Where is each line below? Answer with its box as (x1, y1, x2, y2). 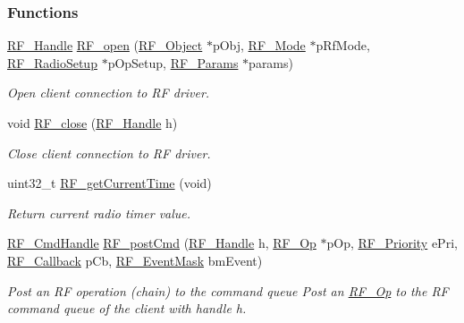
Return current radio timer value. (7, 203, 191, 222)
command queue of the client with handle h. (7, 299, 247, 318)
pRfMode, (316, 36, 370, 55)
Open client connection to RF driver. (7, 83, 210, 102)
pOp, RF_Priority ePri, (326, 234, 458, 252)
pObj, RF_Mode (212, 36, 306, 55)
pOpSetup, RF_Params (107, 53, 239, 72)
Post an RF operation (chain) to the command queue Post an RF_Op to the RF (7, 281, 449, 300)
